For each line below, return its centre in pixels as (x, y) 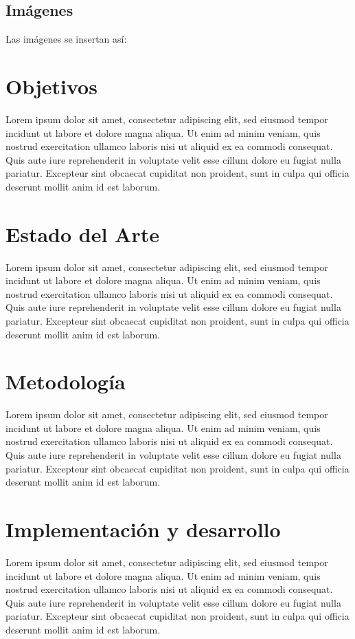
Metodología (66, 381)
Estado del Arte (82, 234)
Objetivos (51, 86)
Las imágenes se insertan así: (66, 39)
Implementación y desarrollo (143, 529)
